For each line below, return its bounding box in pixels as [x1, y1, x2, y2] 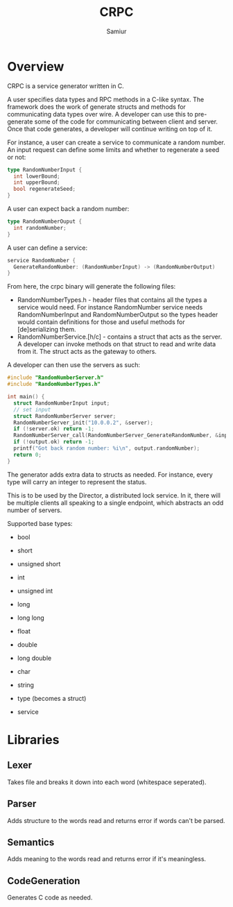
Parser [7, 798, 37, 810]
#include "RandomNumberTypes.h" [7, 381, 101, 388]
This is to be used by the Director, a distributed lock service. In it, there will [7, 491, 221, 500]
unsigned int [17, 586, 53, 595]
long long [17, 613, 45, 622]
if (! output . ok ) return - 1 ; [13, 439, 95, 446]
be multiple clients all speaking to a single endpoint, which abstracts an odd [7, 498, 224, 507]
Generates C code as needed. [7, 893, 93, 902]
